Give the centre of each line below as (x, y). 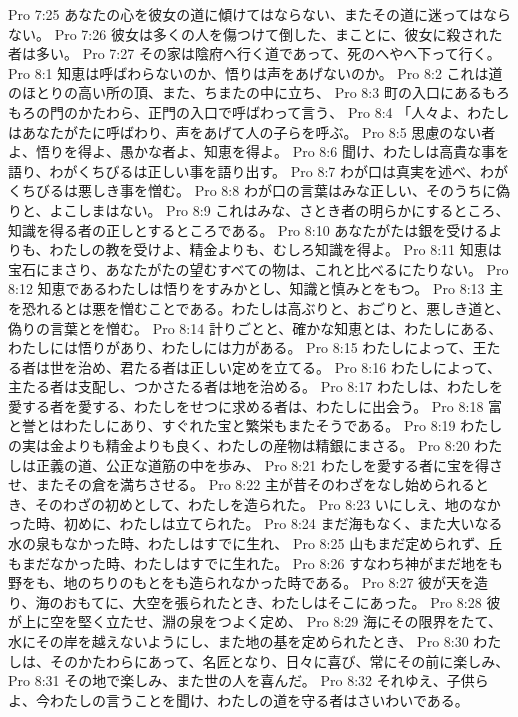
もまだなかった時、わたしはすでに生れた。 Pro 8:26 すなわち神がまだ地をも (256, 562)
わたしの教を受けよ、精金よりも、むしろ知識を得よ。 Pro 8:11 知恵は (275, 249)
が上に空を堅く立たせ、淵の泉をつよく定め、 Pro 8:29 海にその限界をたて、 (255, 621)
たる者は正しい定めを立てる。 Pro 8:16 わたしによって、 (317, 366)
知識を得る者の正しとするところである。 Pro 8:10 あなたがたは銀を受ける (248, 229)
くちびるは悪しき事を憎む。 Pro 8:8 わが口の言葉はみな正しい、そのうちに (252, 190)
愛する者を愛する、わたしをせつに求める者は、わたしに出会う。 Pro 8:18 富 (255, 405)
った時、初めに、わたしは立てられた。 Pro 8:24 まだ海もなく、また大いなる (255, 523)
